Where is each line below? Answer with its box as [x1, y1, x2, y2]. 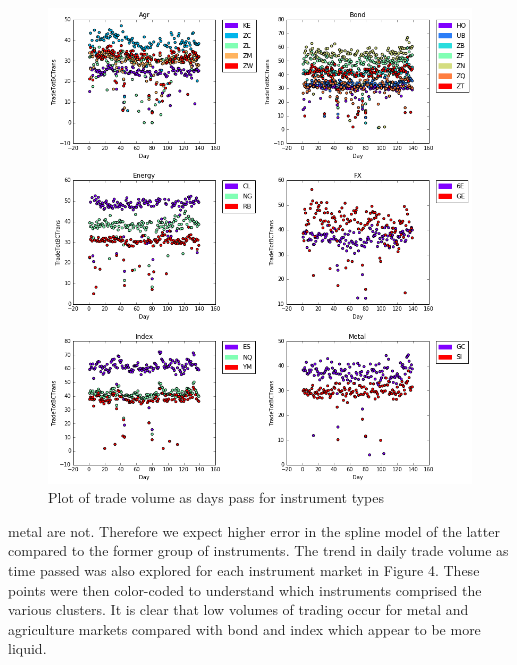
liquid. [8, 638, 47, 659]
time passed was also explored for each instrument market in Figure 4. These [8, 559, 480, 580]
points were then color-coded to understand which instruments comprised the [8, 579, 482, 600]
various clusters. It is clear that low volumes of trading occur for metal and [8, 599, 469, 620]
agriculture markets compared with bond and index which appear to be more [8, 618, 481, 639]
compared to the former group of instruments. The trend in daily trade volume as [8, 540, 509, 561]
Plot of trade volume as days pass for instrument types [48, 487, 384, 508]
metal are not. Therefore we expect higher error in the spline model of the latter [8, 520, 500, 541]
